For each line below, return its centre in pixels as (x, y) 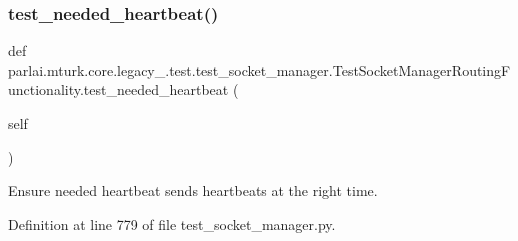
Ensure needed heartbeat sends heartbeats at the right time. (193, 190)
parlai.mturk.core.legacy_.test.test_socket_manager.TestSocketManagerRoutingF (259, 69)
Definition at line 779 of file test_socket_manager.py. (172, 223)
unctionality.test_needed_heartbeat (118, 89)
